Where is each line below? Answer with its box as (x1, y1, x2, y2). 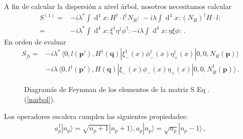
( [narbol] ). (24, 93, 55, 104)
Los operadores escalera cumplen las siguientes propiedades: (4, 110, 188, 121)
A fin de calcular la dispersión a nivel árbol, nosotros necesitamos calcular (4, 1, 231, 11)
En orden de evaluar (4, 36, 66, 46)
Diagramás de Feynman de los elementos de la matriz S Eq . (24, 84, 210, 94)
